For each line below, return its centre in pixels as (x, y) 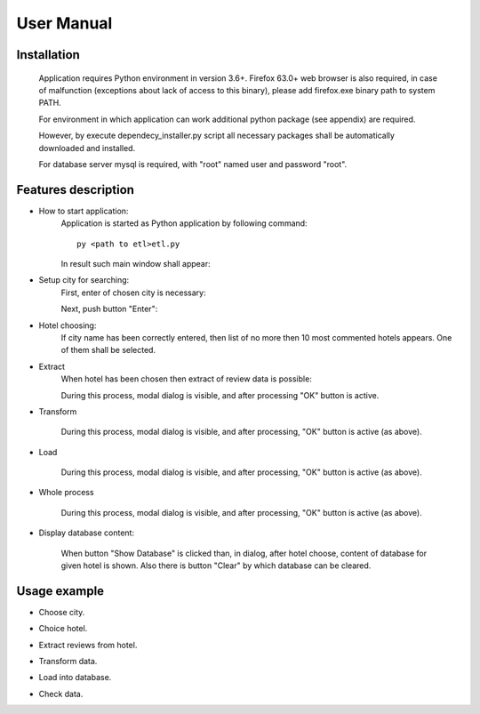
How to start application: (84, 211)
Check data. (61, 694)
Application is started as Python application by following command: (184, 223)
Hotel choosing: (68, 325)
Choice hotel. (63, 629)
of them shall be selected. (108, 350)
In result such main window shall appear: (136, 263)
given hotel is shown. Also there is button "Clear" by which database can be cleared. (216, 566)
